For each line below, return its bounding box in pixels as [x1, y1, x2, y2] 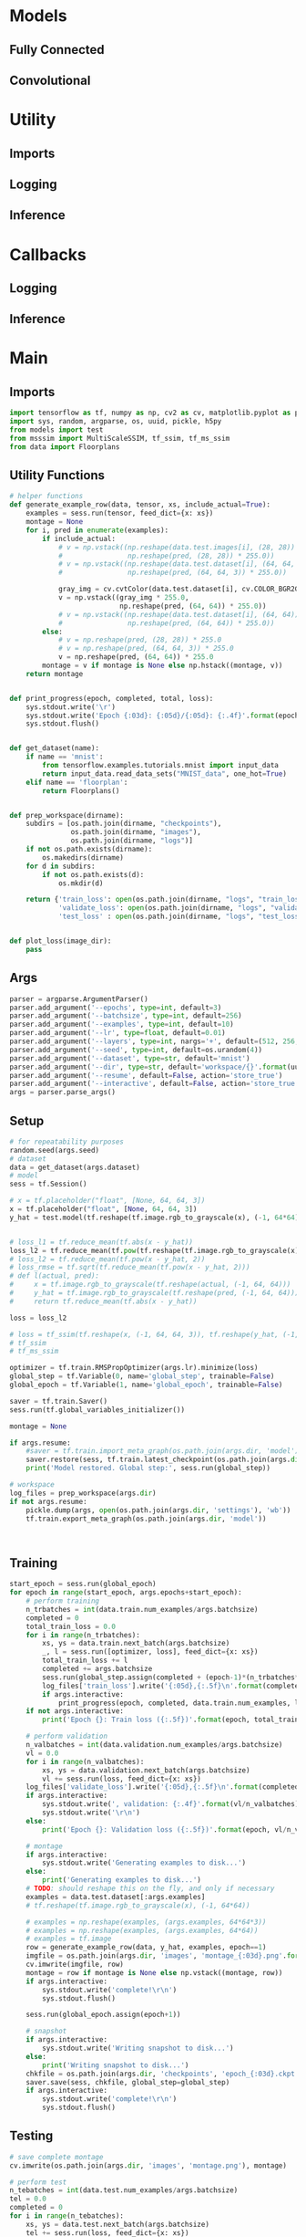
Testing [9, 2128, 54, 2144]
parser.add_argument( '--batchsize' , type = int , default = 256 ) [9, 1011, 243, 1020]
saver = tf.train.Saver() [9, 1396, 107, 1406]
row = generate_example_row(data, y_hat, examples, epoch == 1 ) [25, 1943, 267, 1952]
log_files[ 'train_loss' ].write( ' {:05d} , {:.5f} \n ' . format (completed [42, 1681, 303, 1690]
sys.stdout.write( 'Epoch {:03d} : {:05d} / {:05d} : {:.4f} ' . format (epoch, [25, 711, 303, 720]
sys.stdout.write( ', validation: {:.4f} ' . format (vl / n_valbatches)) [42, 1800, 303, 1809]
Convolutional [9, 72, 91, 88]
